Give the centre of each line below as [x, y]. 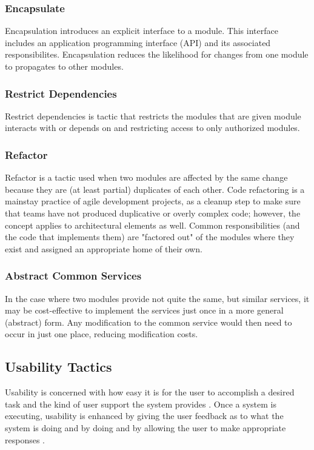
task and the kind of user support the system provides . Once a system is [141, 404]
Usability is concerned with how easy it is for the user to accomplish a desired [150, 392]
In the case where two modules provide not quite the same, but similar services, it [157, 298]
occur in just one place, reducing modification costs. [102, 334]
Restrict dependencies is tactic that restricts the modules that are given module [153, 116]
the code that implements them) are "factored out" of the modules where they [150, 237]
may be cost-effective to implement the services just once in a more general [144, 310]
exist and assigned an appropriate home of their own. [104, 248]
